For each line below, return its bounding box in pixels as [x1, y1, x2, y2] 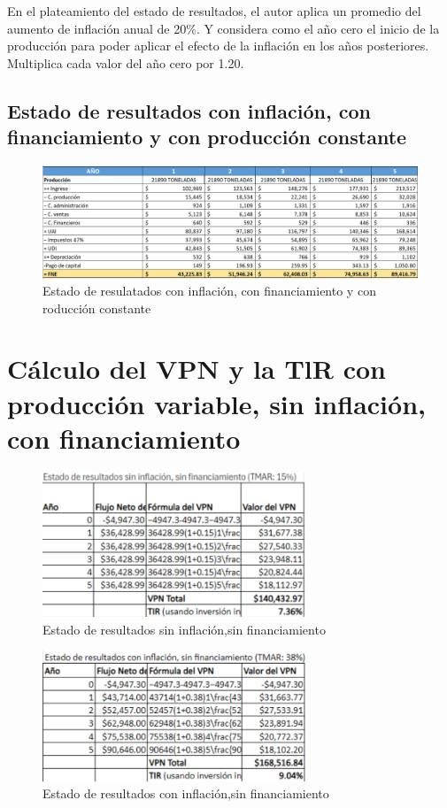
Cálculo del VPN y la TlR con [7, 350, 386, 387]
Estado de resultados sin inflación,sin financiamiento [42, 619, 326, 638]
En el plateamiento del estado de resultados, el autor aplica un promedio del [7, 2, 421, 19]
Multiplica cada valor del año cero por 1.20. [7, 53, 244, 72]
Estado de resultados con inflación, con [7, 96, 371, 124]
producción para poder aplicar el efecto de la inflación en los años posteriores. [7, 36, 429, 55]
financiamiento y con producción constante [7, 123, 407, 150]
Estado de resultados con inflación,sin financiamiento [42, 784, 329, 803]
